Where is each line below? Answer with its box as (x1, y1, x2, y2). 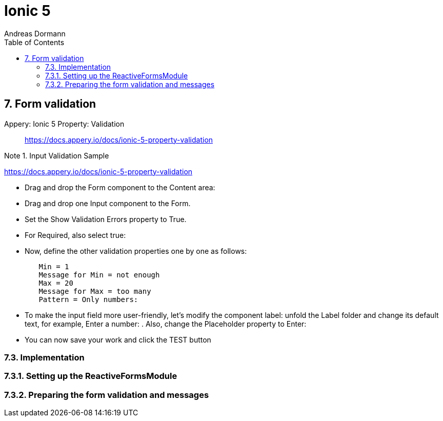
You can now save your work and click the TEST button (25, 335, 211, 344)
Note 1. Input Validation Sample (4, 151, 109, 160)
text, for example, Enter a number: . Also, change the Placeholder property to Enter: (25, 319, 307, 328)
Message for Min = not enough (38, 270, 160, 279)
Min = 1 (38, 262, 69, 271)
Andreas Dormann (4, 29, 66, 38)
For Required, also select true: (25, 230, 126, 239)
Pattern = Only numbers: (38, 295, 138, 304)
